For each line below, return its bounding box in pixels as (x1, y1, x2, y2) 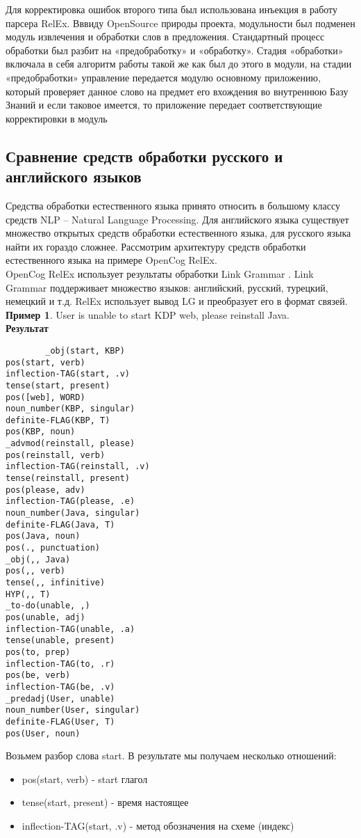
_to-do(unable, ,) (6, 601, 90, 611)
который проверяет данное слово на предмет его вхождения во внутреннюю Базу (6, 84, 349, 98)
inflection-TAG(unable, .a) (6, 624, 135, 634)
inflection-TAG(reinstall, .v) (6, 461, 150, 472)
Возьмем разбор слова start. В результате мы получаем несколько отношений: (6, 748, 337, 763)
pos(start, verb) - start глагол (22, 771, 148, 786)
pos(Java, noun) (6, 531, 81, 541)
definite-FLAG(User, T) (6, 716, 115, 727)
